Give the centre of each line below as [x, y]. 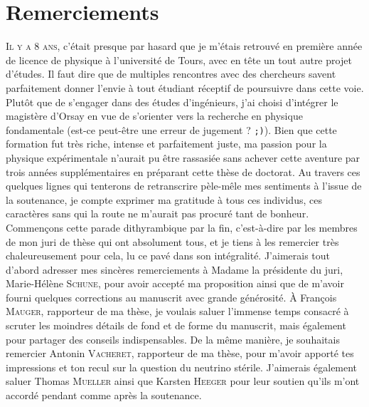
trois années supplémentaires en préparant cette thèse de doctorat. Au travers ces [183, 171]
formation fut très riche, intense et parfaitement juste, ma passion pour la [166, 144]
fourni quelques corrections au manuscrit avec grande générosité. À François [171, 297]
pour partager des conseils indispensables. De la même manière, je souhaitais [173, 339]
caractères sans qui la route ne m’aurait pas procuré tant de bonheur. [157, 213]
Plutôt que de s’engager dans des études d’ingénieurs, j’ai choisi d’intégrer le [172, 102]
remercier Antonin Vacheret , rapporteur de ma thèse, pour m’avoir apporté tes [180, 353]
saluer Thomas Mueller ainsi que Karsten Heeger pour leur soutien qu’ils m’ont [183, 381]
